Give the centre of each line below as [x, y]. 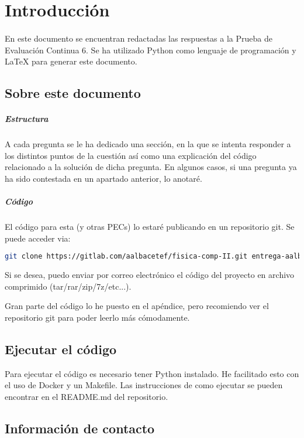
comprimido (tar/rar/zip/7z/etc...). [68, 286]
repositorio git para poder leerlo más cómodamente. [97, 317]
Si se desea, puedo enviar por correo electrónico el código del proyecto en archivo [150, 275]
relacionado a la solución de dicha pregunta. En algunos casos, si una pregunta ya [151, 167]
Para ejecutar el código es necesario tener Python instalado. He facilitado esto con [152, 373]
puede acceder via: [38, 238]
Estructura [27, 119]
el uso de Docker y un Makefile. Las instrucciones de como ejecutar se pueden [144, 385]
